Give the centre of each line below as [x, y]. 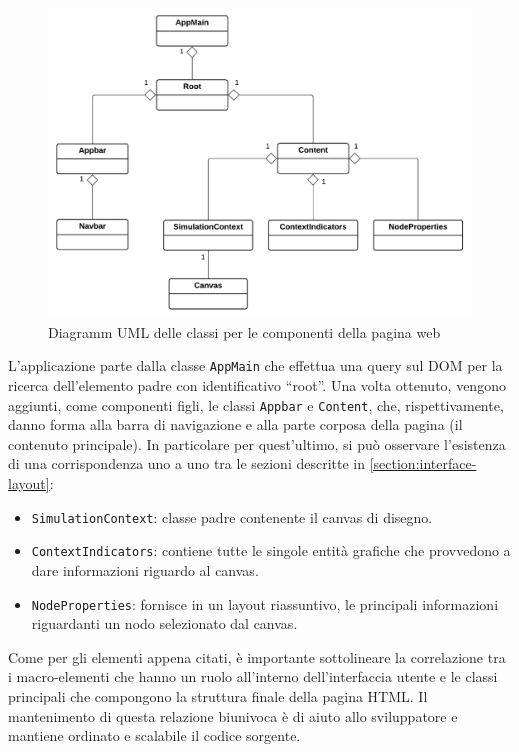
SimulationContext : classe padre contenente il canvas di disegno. [232, 516]
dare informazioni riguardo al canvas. [145, 569]
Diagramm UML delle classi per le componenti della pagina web [244, 331]
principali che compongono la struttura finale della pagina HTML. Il [218, 695]
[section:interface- [423, 463]
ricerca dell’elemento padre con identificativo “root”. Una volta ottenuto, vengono [257, 384]
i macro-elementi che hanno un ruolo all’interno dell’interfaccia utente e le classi [253, 676]
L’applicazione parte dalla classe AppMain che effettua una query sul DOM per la [255, 365]
